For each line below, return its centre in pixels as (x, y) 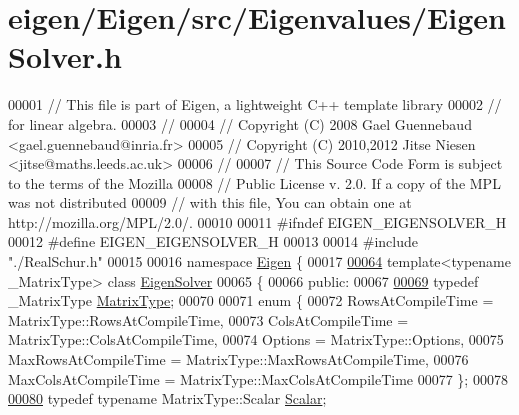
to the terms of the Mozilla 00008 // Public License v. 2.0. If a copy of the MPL (254, 182)
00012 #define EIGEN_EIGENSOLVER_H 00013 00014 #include (213, 241)
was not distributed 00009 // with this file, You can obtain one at (210, 202)
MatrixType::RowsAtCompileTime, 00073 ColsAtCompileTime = (208, 319)
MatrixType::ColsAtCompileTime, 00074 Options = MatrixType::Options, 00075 (256, 339)
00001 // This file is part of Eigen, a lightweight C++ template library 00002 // (255, 104)
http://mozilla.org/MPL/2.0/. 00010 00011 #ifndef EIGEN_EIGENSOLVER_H (257, 221)
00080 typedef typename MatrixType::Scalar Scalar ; (167, 398)
